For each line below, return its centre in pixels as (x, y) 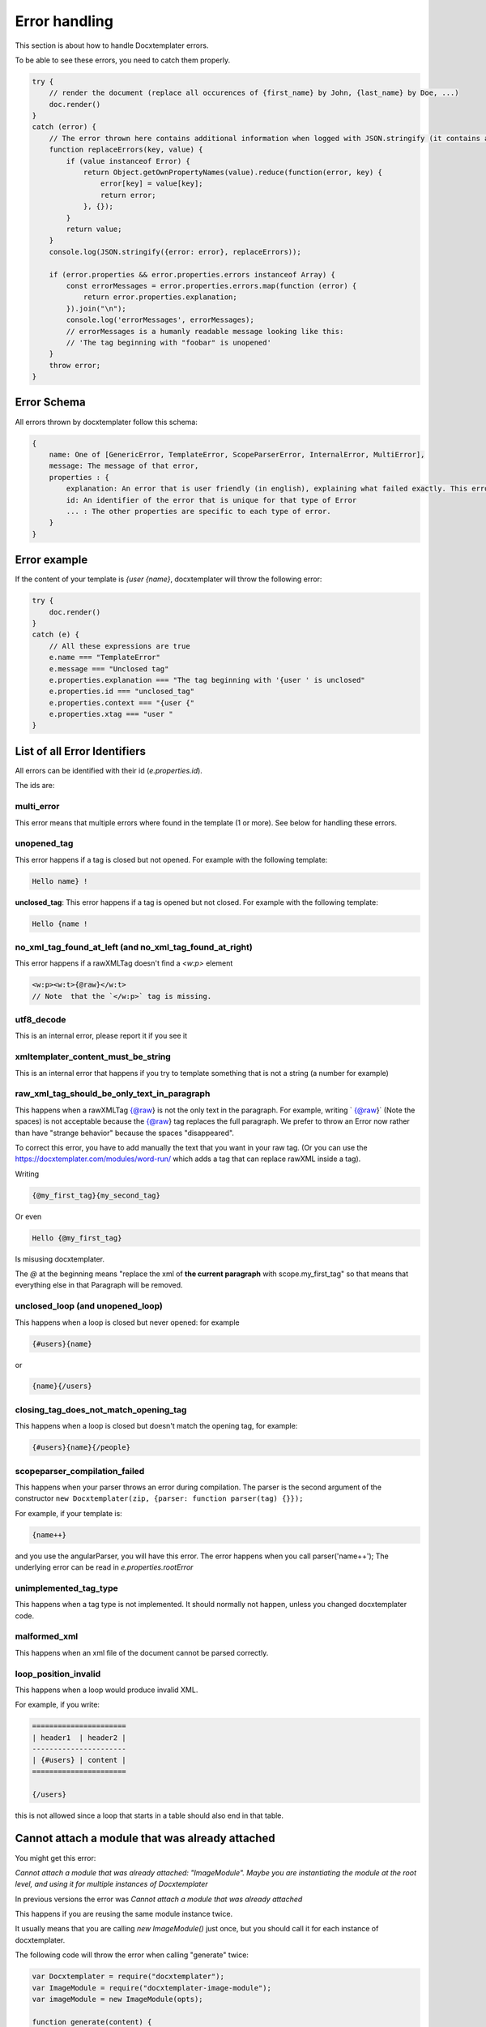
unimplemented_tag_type (67, 1588)
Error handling (64, 21)
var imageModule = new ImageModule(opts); (117, 1999)
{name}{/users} (62, 1386)
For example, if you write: (58, 1705)
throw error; (75, 365)
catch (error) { (64, 127)
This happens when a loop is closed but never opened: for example (127, 1322)
